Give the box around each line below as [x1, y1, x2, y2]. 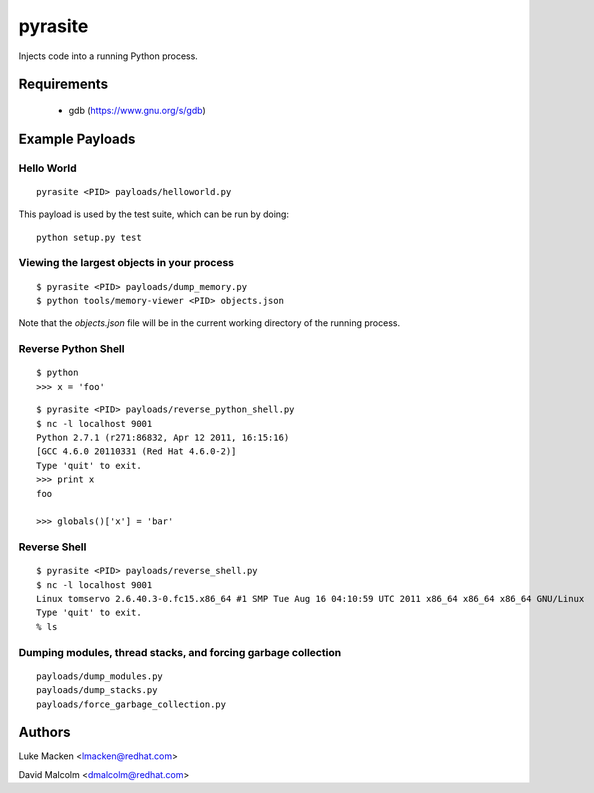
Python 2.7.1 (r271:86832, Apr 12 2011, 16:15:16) [36, 431, 290, 443]
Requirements [18, 76, 109, 93]
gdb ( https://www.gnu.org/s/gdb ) [68, 104, 207, 116]
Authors [18, 724, 71, 741]
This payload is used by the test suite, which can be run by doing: [18, 208, 290, 220]
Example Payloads [18, 130, 136, 147]
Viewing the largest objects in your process [18, 256, 235, 270]
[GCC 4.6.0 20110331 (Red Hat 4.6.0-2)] [36, 446, 237, 457]
